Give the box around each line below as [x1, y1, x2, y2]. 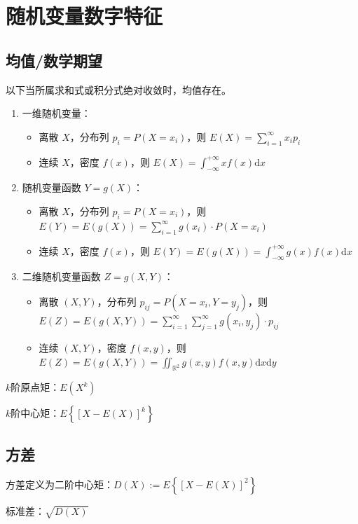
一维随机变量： [22, 106, 91, 120]
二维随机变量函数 [22, 269, 101, 284]
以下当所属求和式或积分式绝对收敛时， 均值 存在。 [6, 82, 231, 97]
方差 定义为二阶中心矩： [6, 476, 113, 491]
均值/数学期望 [6, 49, 103, 71]
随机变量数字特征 [6, 1, 163, 30]
